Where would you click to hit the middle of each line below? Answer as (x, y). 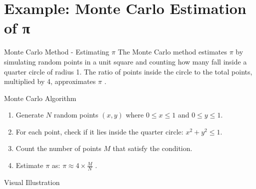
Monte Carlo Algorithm (40, 98)
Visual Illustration (32, 182)
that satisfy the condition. (152, 148)
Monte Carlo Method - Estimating (57, 52)
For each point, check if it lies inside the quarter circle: (99, 131)
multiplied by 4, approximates (50, 81)
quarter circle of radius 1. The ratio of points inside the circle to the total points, (128, 71)
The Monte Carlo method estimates (172, 52)
